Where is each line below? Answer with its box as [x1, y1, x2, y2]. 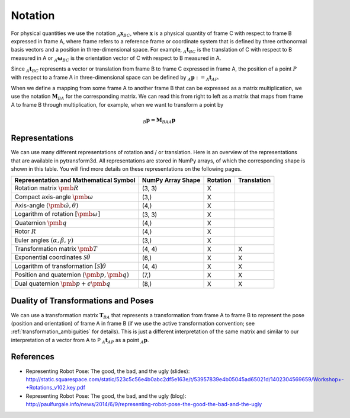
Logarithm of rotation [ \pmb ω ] [14, 210, 101, 218]
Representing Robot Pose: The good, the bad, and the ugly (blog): [25, 392, 187, 400]
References [11, 352, 54, 362]
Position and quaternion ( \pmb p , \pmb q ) [14, 270, 130, 279]
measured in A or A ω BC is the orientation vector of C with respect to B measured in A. [11, 54, 221, 63]
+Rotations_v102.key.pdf [25, 384, 86, 391]
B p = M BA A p [143, 116, 176, 125]
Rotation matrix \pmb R [14, 184, 79, 192]
